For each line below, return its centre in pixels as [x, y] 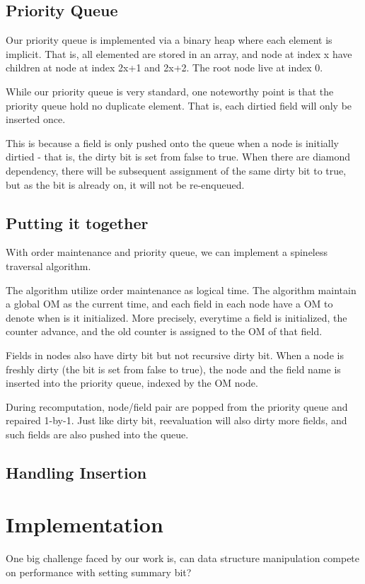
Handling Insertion [76, 472]
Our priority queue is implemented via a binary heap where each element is [169, 40]
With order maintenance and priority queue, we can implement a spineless [167, 252]
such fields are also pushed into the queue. [97, 434]
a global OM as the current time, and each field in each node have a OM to [169, 304]
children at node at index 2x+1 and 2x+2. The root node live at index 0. [164, 68]
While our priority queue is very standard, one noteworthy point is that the [170, 91]
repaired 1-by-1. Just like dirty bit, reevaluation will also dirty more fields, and [176, 420]
